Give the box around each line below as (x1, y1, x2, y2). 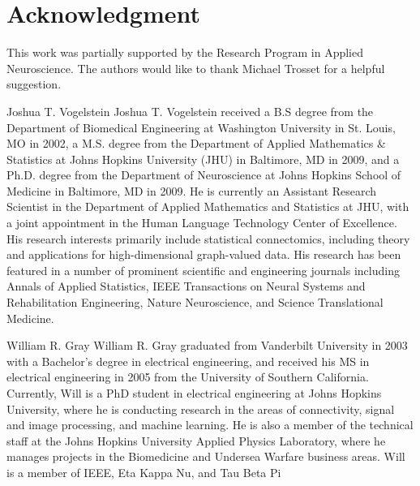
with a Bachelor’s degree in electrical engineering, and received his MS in (6, 352, 370, 369)
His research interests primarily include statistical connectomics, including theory (6, 230, 410, 247)
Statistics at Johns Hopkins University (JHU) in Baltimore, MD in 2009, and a (6, 150, 400, 167)
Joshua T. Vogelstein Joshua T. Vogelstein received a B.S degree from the (6, 102, 374, 119)
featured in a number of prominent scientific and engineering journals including (6, 261, 400, 278)
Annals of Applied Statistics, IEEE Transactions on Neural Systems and (6, 277, 366, 295)
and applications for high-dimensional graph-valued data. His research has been (6, 246, 401, 263)
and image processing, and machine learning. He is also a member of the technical (6, 416, 414, 433)
